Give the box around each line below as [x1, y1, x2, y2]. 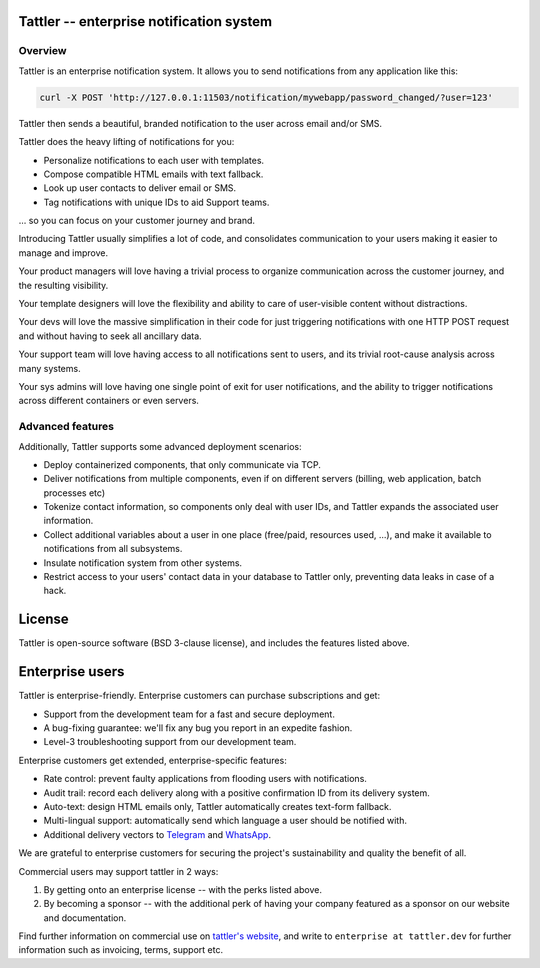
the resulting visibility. [18, 279, 109, 291]
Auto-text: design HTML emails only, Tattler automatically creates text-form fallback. [43, 800, 392, 812]
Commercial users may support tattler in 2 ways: [18, 865, 219, 877]
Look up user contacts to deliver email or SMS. [43, 182, 237, 194]
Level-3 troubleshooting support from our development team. [43, 736, 297, 748]
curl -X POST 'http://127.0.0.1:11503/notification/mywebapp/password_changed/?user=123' [39, 91, 494, 103]
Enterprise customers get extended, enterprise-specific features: [18, 754, 287, 766]
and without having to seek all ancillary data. [18, 330, 202, 342]
